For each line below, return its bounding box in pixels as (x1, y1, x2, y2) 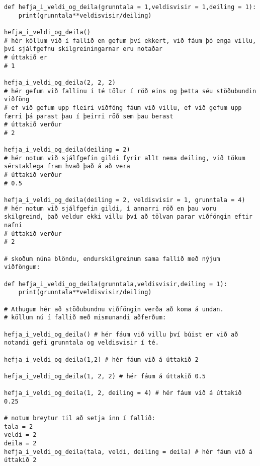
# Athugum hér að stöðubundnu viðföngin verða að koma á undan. (4, 305, 224, 313)
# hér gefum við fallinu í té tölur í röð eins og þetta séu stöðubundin (4, 87, 256, 95)
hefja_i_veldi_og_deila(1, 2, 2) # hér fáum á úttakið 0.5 (4, 372, 206, 380)
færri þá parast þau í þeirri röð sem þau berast (4, 112, 174, 120)
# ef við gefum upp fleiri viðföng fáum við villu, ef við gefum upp (4, 104, 242, 111)
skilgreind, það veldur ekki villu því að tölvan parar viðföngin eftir (4, 213, 252, 221)
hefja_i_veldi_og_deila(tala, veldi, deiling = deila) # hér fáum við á (4, 448, 252, 455)
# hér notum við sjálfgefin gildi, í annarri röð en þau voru (4, 205, 217, 212)
